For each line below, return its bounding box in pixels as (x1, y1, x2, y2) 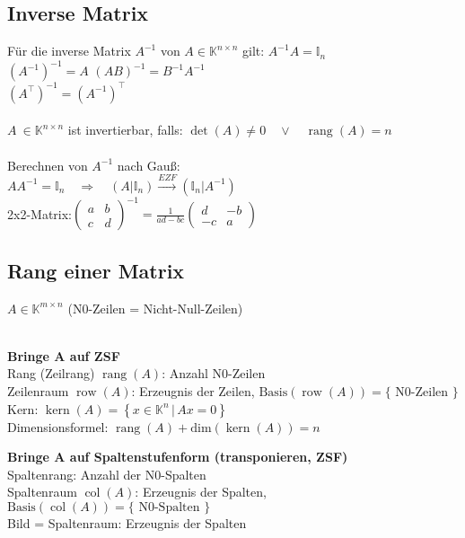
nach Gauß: (117, 155, 180, 174)
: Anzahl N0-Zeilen (162, 364, 266, 383)
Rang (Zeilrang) (7, 364, 95, 383)
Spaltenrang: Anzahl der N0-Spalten (7, 464, 206, 483)
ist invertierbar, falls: (67, 120, 183, 139)
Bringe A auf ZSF (7, 346, 120, 365)
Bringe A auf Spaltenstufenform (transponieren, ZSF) (7, 447, 348, 466)
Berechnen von (7, 155, 88, 174)
